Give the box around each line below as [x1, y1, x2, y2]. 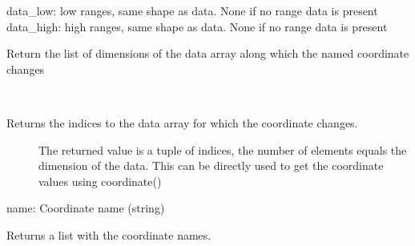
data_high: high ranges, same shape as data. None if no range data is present [6, 18, 388, 34]
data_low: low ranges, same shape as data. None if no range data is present [6, 2, 378, 18]
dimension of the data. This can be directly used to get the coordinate [38, 157, 384, 174]
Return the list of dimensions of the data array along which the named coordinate [6, 45, 409, 62]
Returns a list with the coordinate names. [6, 226, 212, 243]
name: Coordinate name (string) [6, 200, 165, 216]
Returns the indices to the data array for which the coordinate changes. [6, 114, 358, 131]
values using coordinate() [38, 172, 162, 189]
